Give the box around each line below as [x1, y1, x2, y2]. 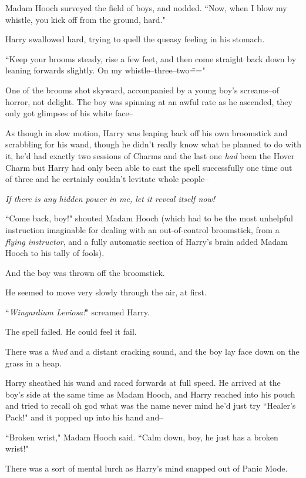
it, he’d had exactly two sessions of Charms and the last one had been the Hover [5, 149, 295, 161]
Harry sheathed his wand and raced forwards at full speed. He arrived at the [5, 376, 281, 389]
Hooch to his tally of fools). [5, 247, 105, 259]
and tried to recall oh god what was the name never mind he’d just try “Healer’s [5, 399, 296, 412]
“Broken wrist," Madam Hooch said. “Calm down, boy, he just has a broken [5, 430, 278, 443]
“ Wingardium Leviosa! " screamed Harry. [5, 305, 150, 318]
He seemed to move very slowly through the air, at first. [5, 286, 207, 298]
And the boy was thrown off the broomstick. [5, 266, 165, 278]
